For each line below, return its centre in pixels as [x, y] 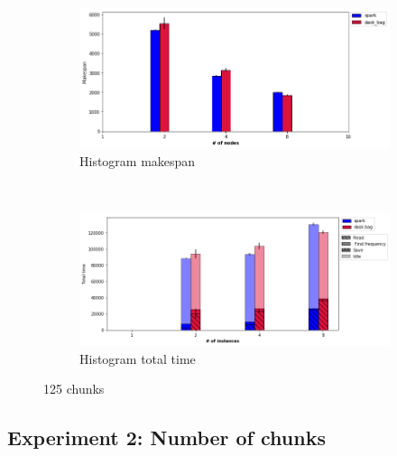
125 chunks [74, 389]
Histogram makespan [138, 160]
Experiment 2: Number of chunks [166, 437]
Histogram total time [138, 358]
